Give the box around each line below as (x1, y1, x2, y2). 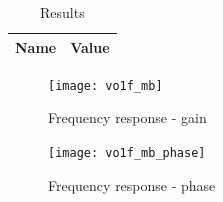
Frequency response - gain (48, 107, 207, 128)
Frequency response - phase (48, 174, 216, 195)
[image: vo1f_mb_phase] (48, 145, 206, 160)
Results (39, 2, 85, 22)
